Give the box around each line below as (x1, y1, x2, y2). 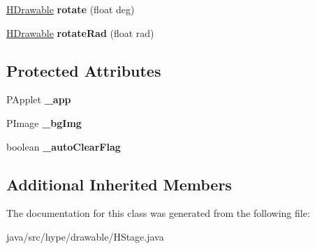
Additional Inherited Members (6, 173, 232, 195)
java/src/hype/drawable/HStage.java (6, 229, 164, 243)
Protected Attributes (6, 59, 161, 81)
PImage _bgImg (6, 115, 82, 130)
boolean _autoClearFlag (6, 139, 121, 153)
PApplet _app (6, 92, 71, 107)
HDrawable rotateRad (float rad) (6, 25, 154, 40)
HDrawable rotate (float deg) (6, 2, 135, 16)
